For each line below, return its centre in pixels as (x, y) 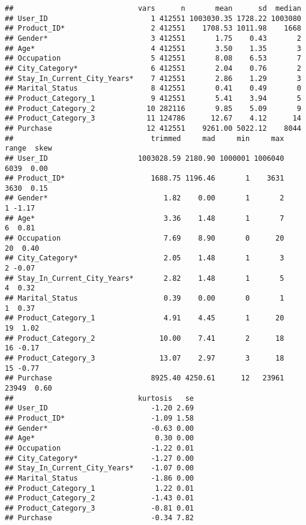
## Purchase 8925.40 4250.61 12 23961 (145, 378)
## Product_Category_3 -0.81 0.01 (99, 508)
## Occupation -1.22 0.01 (99, 448)
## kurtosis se (99, 398)
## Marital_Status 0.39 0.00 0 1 (145, 298)
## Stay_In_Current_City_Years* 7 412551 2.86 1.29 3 (153, 78)
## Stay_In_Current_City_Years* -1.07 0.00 (99, 468)
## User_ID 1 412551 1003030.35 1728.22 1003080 (153, 18)
